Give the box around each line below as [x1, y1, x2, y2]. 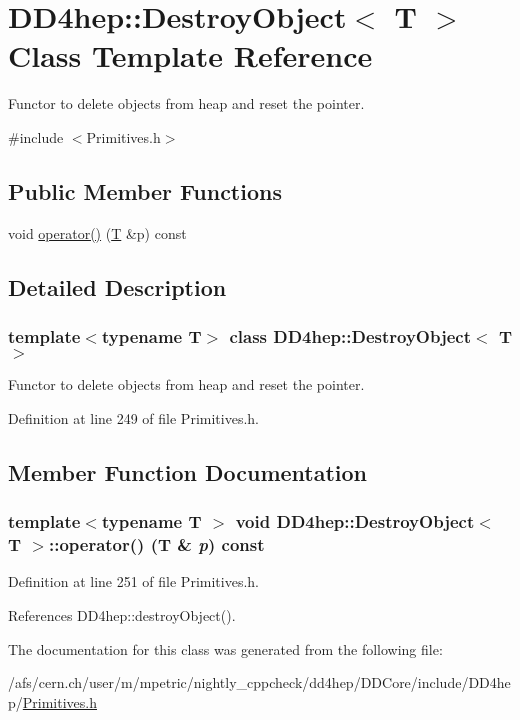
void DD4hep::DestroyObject [235, 509, 475, 534]
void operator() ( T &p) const [8, 222, 187, 243]
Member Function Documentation [8, 456, 368, 487]
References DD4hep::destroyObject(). [8, 605, 236, 625]
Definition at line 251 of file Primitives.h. [8, 571, 259, 592]
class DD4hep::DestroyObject [229, 324, 472, 348]
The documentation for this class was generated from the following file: [8, 638, 443, 659]
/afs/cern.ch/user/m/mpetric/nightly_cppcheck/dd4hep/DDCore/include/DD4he [8, 672, 511, 693]
